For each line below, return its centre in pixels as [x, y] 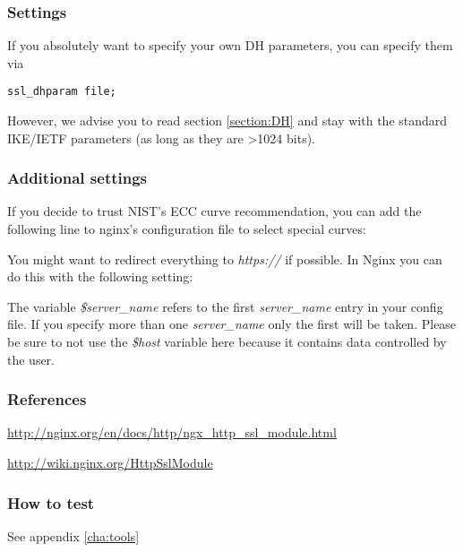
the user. [31, 359]
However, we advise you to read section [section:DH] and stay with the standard [227, 121]
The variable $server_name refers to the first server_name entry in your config [225, 306]
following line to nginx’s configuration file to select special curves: [187, 229]
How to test [51, 502]
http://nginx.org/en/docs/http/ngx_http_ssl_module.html [172, 432]
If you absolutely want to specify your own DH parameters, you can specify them [230, 45]
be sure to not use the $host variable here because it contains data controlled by [227, 342]
